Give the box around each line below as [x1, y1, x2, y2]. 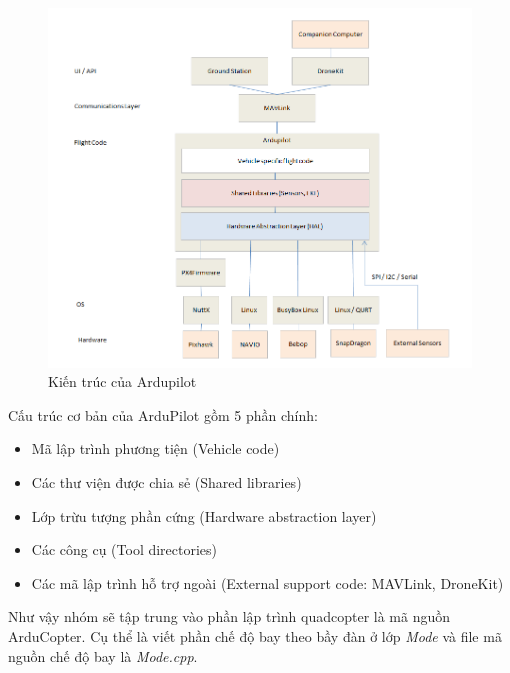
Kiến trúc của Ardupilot [48, 371, 197, 392]
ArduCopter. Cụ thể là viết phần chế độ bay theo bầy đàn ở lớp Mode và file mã [8, 626, 502, 647]
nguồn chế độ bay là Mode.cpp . [8, 645, 198, 666]
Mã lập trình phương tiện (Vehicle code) [31, 438, 280, 459]
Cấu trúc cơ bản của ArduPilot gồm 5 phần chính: [8, 404, 318, 425]
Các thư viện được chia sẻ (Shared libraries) [31, 472, 302, 493]
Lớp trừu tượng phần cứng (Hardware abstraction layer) [31, 505, 377, 526]
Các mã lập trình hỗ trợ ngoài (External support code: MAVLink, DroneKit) [31, 572, 504, 593]
